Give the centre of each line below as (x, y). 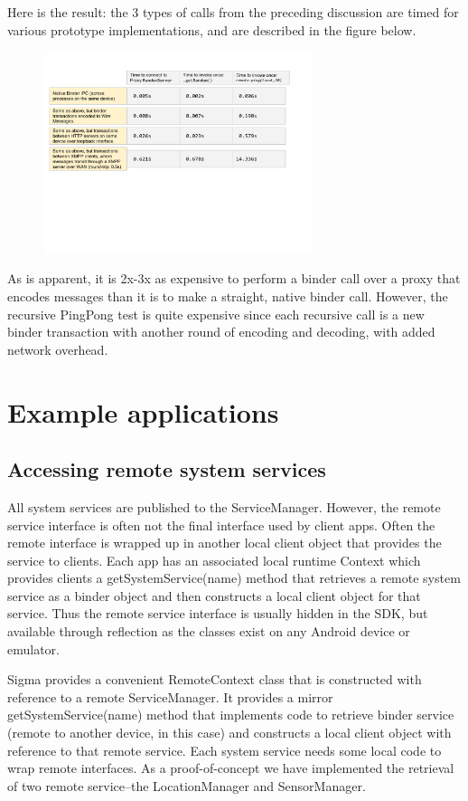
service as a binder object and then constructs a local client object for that (214, 595)
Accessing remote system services (167, 469)
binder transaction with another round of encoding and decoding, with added (221, 332)
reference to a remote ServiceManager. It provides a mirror (170, 696)
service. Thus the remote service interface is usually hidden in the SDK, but (218, 613)
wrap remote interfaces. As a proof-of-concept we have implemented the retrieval (231, 768)
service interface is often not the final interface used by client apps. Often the (221, 524)
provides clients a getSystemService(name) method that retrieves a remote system (234, 578)
